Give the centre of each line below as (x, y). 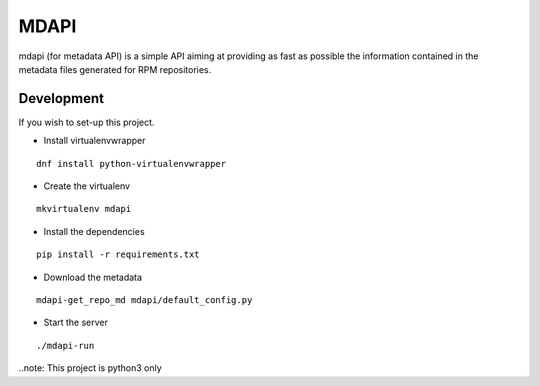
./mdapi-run (65, 345)
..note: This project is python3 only (90, 368)
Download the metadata (93, 277)
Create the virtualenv (86, 186)
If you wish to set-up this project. (86, 122)
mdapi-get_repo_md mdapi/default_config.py (144, 299)
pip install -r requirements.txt (118, 254)
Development (61, 98)
